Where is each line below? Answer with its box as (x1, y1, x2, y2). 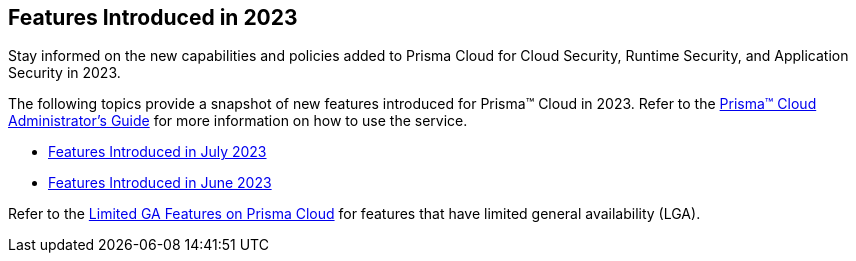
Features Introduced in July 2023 (48, 143, 267, 161)
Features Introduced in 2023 (8, 5, 298, 30)
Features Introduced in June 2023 (48, 174, 272, 192)
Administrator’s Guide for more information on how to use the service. (8, 112, 468, 130)
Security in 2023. (8, 64, 121, 82)
